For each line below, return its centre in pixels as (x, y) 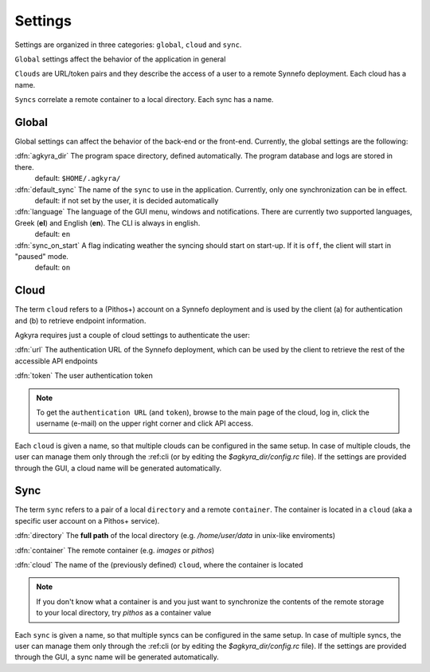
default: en (53, 234)
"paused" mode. (42, 256)
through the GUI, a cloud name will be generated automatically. (118, 468)
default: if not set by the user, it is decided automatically (127, 200)
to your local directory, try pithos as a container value (124, 613)
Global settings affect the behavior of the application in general (120, 59)
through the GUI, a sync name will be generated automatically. (117, 657)
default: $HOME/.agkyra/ (78, 179)
